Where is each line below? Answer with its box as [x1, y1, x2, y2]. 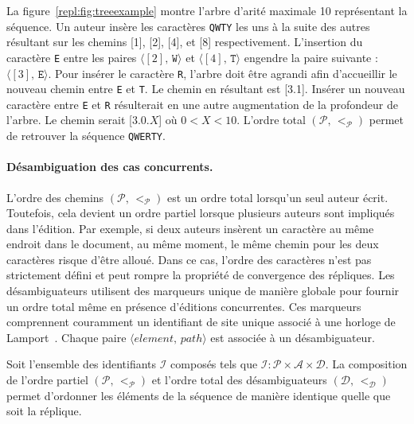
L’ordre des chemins [6, 189, 104, 205]
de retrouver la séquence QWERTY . [6, 127, 166, 144]
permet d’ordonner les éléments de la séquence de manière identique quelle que [6, 387, 391, 403]
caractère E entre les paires [6, 49, 137, 65]
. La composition [325, 356, 408, 372]
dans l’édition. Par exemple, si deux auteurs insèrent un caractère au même [6, 220, 374, 236]
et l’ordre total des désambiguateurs [151, 371, 327, 388]
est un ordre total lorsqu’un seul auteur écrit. [167, 189, 389, 205]
